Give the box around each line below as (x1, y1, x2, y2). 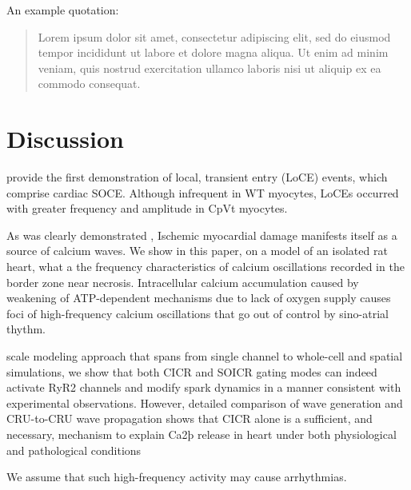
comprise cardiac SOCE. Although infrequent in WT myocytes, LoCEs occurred (6, 184, 399, 201)
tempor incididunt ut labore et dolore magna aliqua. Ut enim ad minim (38, 44, 389, 61)
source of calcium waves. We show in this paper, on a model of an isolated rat (6, 242, 388, 259)
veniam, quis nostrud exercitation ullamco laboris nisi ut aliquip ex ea (38, 59, 381, 76)
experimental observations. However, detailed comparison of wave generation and (6, 394, 403, 411)
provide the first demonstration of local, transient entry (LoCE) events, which (6, 169, 388, 185)
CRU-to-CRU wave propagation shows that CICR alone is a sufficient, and (6, 410, 373, 427)
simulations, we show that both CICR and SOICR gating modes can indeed (6, 363, 377, 380)
